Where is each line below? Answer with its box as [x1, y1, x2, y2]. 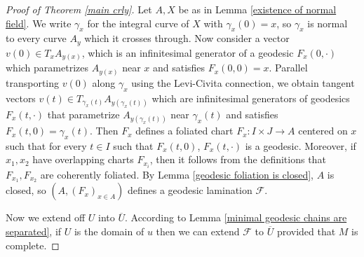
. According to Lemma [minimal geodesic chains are [124, 210, 347, 225]
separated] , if [6, 223, 62, 238]
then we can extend [156, 223, 240, 238]
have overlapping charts [32, 152, 134, 167]
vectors [6, 90, 36, 105]
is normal [307, 15, 348, 30]
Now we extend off [6, 210, 86, 225]
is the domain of [74, 223, 144, 238]
